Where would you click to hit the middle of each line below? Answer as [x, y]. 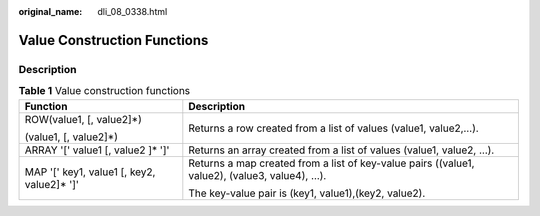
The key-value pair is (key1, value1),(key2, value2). [307, 193]
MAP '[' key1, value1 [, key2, [90, 172]
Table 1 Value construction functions [104, 91]
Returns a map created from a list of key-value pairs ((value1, [331, 163]
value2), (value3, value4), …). [257, 175]
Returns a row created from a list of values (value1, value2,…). [333, 128]
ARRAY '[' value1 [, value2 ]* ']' [97, 150]
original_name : [50, 11]
